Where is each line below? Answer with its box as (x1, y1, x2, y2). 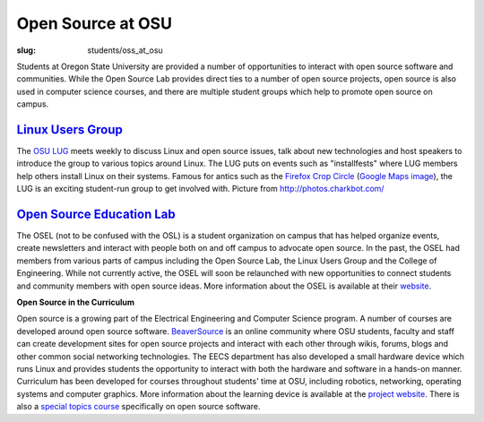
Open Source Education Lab (16, 207, 176, 221)
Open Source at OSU (16, 13, 172, 33)
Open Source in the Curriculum (16, 297, 134, 308)
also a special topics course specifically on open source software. (16, 401, 261, 412)
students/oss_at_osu (87, 45, 163, 56)
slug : (16, 45, 36, 56)
